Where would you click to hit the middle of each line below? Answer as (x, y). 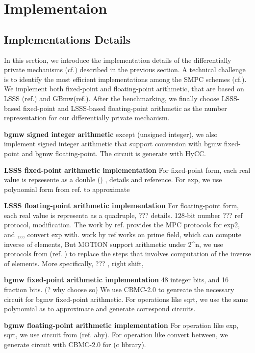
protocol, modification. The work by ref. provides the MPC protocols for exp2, (122, 225)
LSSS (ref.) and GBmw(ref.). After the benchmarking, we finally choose (112, 98)
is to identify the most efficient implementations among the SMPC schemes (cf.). (125, 79)
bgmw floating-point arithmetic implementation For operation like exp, (121, 325)
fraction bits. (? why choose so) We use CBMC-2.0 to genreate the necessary (119, 289)
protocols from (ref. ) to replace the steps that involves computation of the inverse (127, 254)
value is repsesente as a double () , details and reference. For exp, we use (113, 179)
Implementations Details (67, 39)
